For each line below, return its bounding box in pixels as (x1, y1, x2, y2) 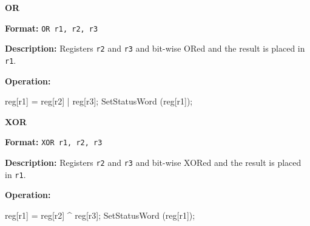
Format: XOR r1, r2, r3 (5, 135, 103, 148)
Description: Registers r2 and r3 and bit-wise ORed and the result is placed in (5, 42, 305, 55)
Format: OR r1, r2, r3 (5, 21, 98, 34)
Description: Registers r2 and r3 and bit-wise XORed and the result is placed (5, 156, 302, 168)
